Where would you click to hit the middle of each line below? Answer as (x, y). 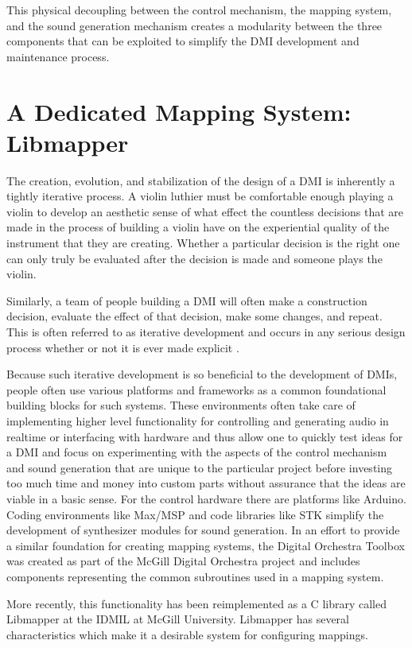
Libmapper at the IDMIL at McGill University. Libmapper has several (178, 619)
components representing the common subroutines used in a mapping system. (195, 576)
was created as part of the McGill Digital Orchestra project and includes (183, 561)
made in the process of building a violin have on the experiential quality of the (198, 227)
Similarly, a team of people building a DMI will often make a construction (187, 300)
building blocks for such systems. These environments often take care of (181, 405)
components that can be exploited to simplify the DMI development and (183, 41)
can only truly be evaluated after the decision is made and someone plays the (194, 258)
